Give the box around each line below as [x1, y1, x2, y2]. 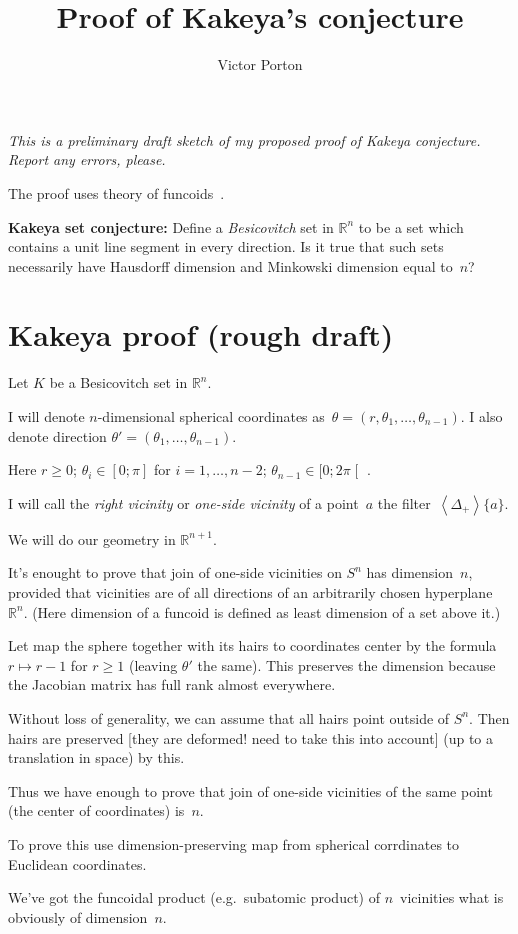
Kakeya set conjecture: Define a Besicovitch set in [8, 216, 334, 237]
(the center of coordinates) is [8, 800, 185, 821]
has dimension [366, 562, 454, 583]
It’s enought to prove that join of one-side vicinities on [8, 562, 342, 583]
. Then [469, 707, 510, 728]
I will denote [8, 406, 85, 426]
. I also [460, 406, 503, 426]
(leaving [128, 654, 178, 675]
